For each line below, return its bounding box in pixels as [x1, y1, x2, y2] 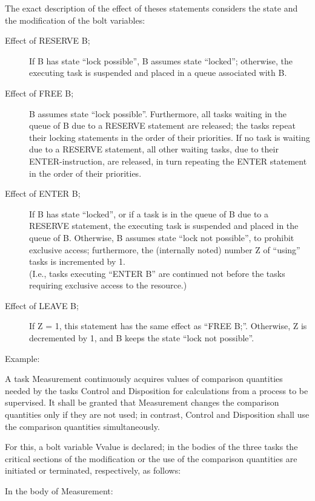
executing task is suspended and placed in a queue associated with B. [29, 66, 287, 79]
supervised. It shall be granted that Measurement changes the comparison [5, 396, 279, 409]
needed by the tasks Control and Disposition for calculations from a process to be [5, 384, 308, 397]
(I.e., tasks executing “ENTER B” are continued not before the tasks [29, 267, 285, 279]
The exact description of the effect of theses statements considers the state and [5, 2, 298, 14]
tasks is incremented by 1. [29, 255, 125, 268]
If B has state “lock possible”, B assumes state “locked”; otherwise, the [29, 54, 293, 67]
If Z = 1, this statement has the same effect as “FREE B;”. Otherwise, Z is [29, 319, 307, 332]
